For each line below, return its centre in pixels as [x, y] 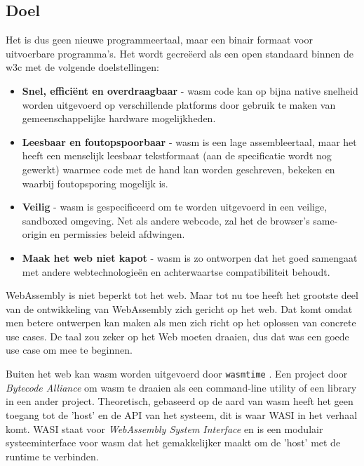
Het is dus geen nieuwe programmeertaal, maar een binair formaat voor [159, 40]
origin [34, 234]
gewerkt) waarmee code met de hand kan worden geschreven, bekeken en [178, 169]
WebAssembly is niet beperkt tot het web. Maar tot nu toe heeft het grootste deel [182, 295]
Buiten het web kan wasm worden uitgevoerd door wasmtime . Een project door [177, 374]
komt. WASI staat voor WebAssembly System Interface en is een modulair [164, 428]
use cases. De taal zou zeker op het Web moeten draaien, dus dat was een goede [177, 336]
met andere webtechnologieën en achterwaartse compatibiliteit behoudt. [176, 271]
